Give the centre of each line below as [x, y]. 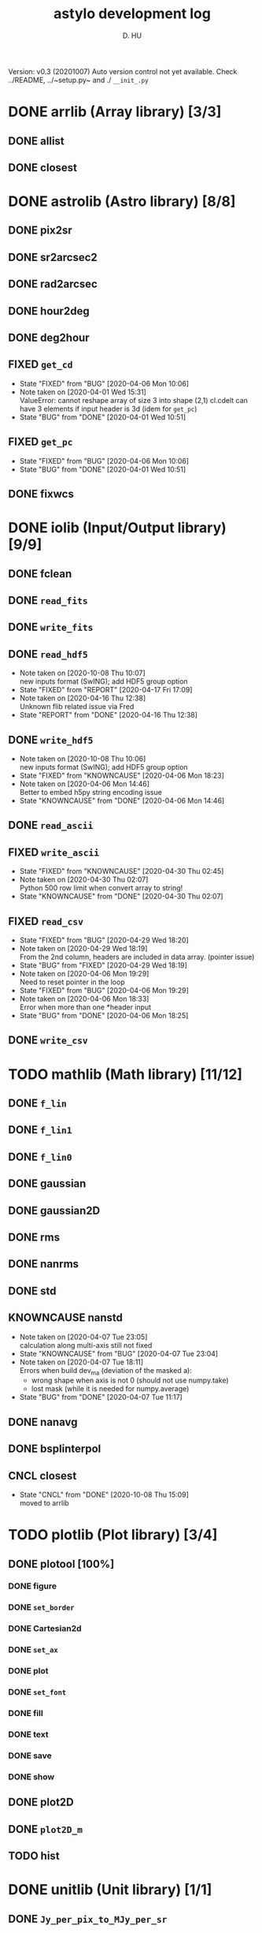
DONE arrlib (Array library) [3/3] [115, 112]
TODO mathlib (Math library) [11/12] [125, 1074]
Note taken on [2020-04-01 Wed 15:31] [83, 392]
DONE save [30, 1756]
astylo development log [132, 14]
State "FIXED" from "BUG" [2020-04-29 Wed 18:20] [104, 940]
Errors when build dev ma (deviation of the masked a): [106, 1371]
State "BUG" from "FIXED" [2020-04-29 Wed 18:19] [103, 965]
